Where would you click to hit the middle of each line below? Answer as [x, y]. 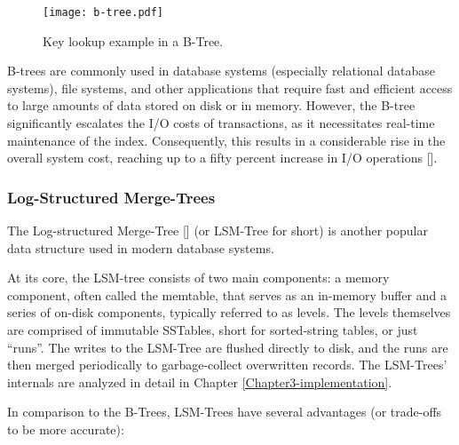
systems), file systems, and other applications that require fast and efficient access [230, 87]
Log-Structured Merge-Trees [111, 197]
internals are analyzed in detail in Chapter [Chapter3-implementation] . [200, 381]
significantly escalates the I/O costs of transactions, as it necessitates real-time [221, 123]
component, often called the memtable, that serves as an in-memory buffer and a [227, 294]
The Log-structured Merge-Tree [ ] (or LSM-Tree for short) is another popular [218, 230]
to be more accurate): [66, 429]
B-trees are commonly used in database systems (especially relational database [221, 71]
